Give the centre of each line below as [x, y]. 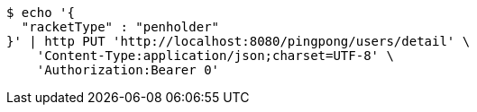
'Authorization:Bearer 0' [128, 70]
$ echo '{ [41, 13]
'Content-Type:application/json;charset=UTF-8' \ [215, 56]
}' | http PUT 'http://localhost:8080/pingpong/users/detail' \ [238, 41]
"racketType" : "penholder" [120, 27]
